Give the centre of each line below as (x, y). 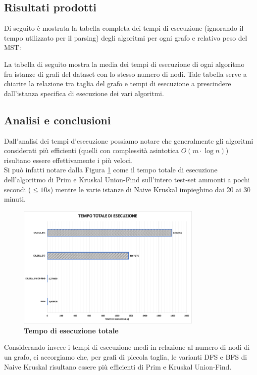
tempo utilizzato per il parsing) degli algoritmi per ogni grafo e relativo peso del (126, 37)
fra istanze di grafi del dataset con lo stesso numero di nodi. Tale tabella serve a (126, 74)
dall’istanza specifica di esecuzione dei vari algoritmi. (84, 93)
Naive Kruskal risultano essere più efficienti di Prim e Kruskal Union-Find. (118, 366)
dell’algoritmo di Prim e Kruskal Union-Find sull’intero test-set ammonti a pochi (127, 179)
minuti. (15, 199)
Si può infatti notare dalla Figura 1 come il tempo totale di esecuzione (111, 170)
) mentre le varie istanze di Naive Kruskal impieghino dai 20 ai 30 (150, 189)
